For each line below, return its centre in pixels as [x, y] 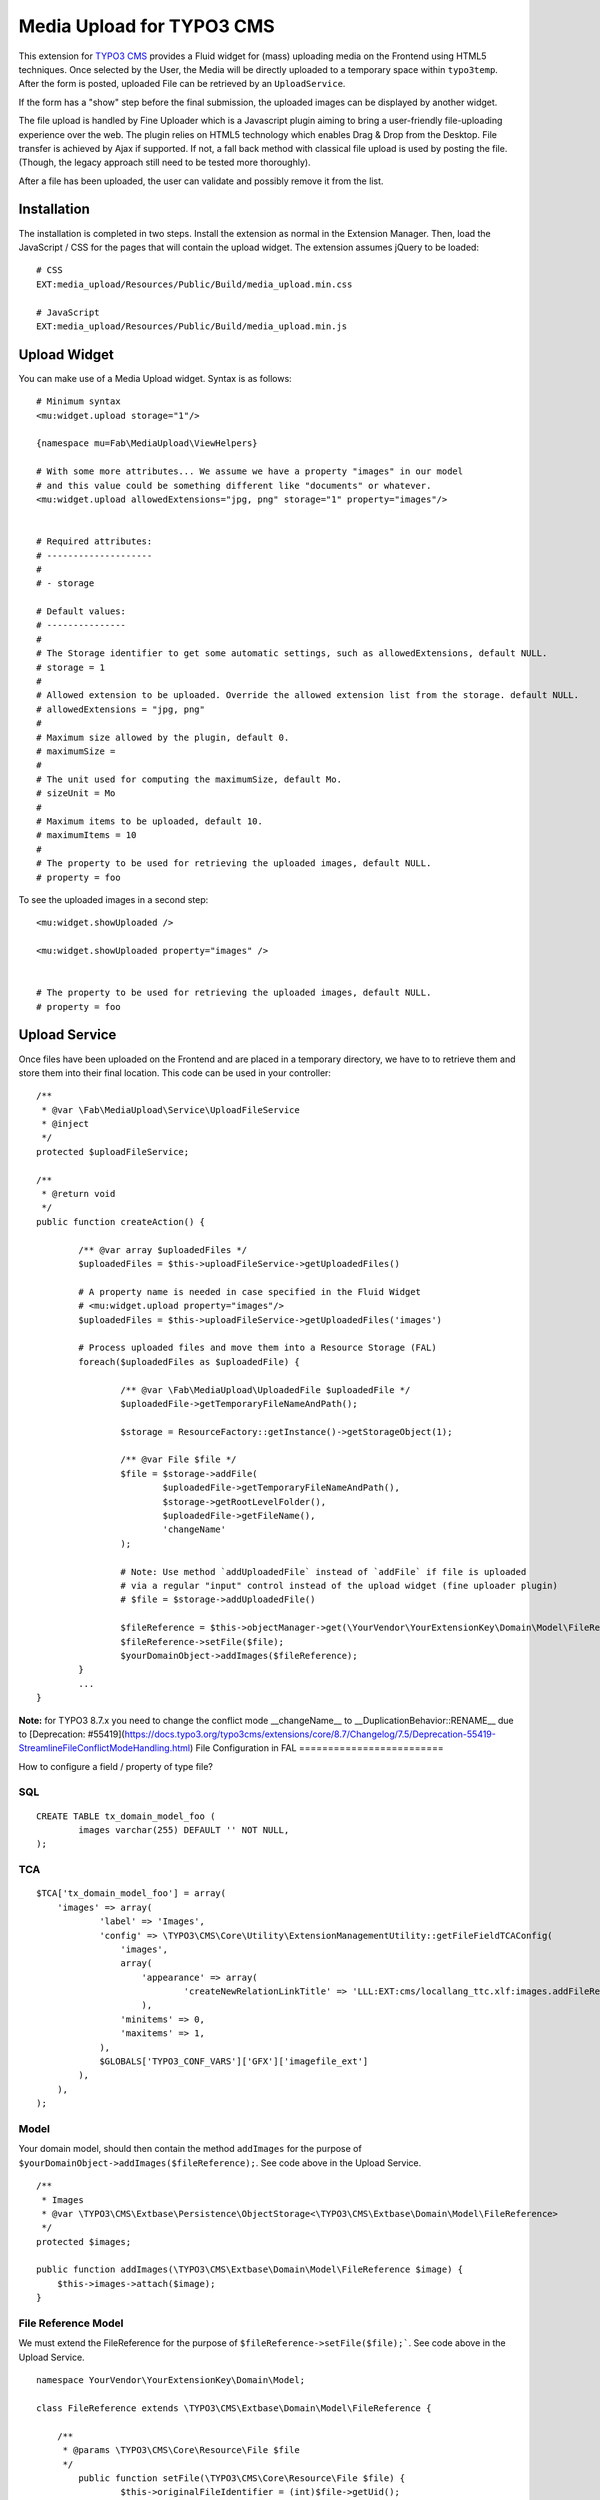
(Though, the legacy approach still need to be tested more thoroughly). [164, 162]
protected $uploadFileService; [113, 1151]
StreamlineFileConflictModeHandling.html [104, 1748]
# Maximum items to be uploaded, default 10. [150, 821]
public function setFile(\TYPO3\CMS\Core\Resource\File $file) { [242, 2478]
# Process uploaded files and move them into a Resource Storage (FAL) [257, 1348]
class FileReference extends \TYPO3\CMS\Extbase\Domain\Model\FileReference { [234, 2408]
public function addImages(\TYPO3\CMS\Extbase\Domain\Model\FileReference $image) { [250, 2269]
